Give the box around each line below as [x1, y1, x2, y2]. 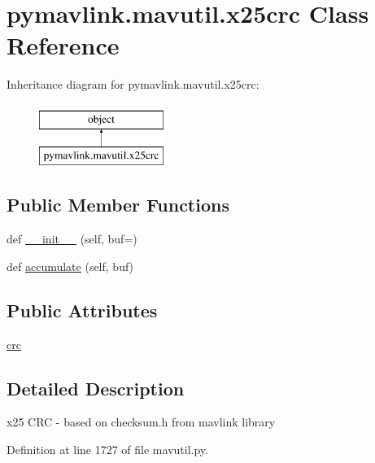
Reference [7, 28, 120, 62]
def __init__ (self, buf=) [7, 230, 137, 247]
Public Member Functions [7, 192, 229, 217]
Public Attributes [7, 297, 158, 322]
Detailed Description [7, 375, 185, 400]
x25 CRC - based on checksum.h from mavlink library [7, 413, 276, 430]
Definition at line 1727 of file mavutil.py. [7, 441, 208, 458]
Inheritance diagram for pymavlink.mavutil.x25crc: [7, 76, 259, 93]
